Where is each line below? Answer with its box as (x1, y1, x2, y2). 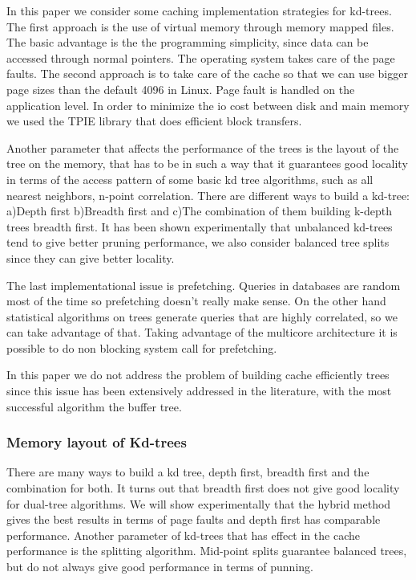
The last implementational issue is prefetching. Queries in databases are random (6, 276, 401, 293)
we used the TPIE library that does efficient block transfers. (6, 112, 302, 129)
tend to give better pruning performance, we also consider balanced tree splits (6, 234, 390, 251)
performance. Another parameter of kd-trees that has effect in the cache (6, 526, 360, 543)
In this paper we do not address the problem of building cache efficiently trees (6, 366, 390, 383)
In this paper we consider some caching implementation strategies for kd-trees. (6, 2, 392, 18)
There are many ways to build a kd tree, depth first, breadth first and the (6, 464, 370, 480)
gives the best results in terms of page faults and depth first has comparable (6, 511, 381, 528)
